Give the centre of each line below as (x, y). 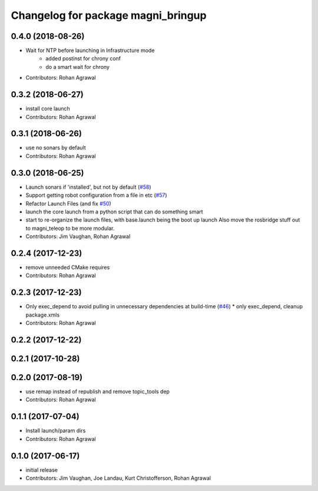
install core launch (48, 108)
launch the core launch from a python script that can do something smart (114, 212)
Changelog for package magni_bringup (109, 15)
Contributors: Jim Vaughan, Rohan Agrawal (78, 236)
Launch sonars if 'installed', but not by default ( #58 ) (88, 187)
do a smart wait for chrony (78, 67)
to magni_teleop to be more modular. (70, 228)
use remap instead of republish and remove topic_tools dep (98, 391)
